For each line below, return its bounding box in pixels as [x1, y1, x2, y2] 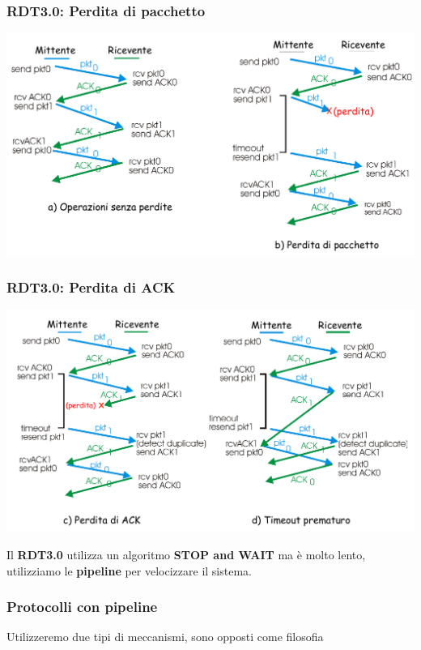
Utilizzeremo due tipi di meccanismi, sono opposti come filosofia [6, 628, 324, 645]
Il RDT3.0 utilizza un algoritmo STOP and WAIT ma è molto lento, [6, 545, 366, 562]
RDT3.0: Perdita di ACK [6, 276, 176, 297]
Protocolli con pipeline [6, 597, 158, 617]
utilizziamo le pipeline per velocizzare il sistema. [6, 562, 252, 579]
